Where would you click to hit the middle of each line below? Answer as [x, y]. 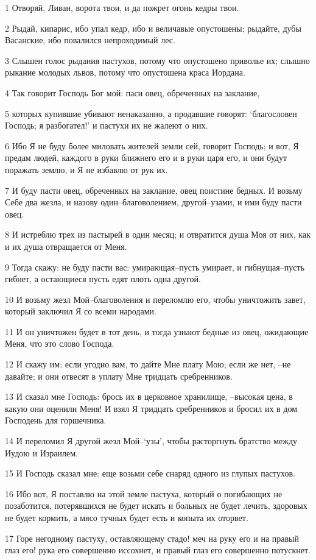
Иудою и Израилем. [41, 452]
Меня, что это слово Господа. [60, 343]
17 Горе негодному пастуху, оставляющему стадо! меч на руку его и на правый [152, 538]
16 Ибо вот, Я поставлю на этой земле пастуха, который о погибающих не [144, 493]
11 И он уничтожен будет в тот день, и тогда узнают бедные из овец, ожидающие [157, 331]
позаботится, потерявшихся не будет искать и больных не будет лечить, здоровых [156, 505]
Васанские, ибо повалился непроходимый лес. [90, 40]
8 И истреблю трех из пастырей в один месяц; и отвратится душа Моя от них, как [158, 234]
